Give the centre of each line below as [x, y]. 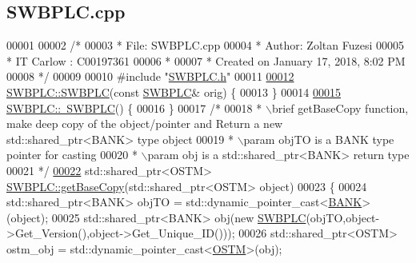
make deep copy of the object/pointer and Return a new [145, 124]
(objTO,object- [343, 217]
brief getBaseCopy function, [340, 108]
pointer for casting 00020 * [72, 155]
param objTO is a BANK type [319, 139]
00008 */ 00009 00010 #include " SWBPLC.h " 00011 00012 [150, 76]
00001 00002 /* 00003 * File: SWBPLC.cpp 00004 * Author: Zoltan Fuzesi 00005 [205, 45]
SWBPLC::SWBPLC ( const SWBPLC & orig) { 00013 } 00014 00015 [174, 92]
